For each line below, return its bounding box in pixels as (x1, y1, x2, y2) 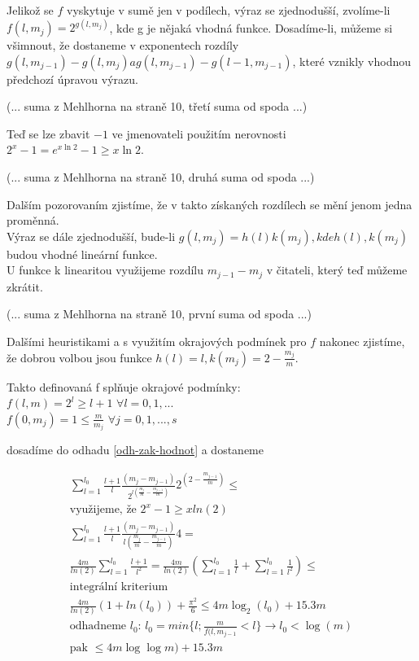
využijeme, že (69, 504, 137, 516)
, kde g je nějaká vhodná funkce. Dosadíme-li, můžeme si (109, 19, 393, 36)
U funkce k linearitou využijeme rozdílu (7, 261, 203, 278)
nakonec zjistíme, (319, 333, 405, 350)
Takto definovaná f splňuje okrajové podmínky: (7, 378, 241, 395)
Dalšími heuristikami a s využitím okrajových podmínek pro (7, 333, 307, 350)
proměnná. (7, 212, 59, 229)
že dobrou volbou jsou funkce (7, 348, 152, 366)
